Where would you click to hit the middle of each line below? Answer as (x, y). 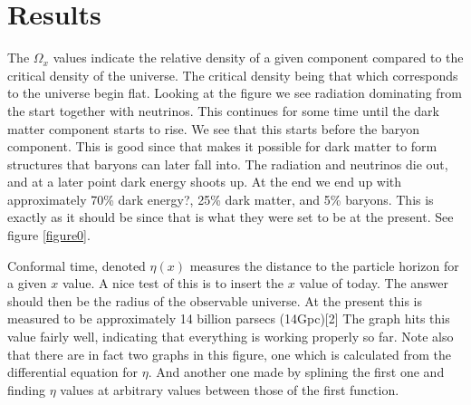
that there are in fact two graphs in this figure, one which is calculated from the (230, 354)
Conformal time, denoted (77, 265)
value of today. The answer (374, 283)
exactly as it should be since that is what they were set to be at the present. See (231, 217)
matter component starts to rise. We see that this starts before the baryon (213, 128)
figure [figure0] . (49, 235)
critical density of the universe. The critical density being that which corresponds (233, 75)
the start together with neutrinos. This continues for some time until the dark (223, 110)
